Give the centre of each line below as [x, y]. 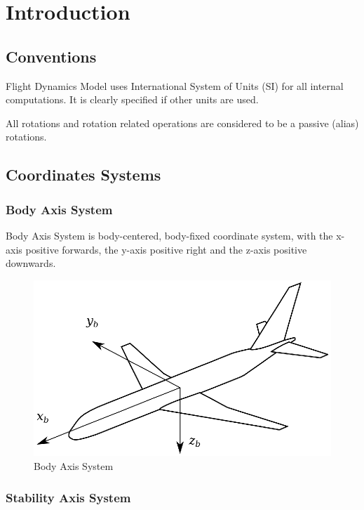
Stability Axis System [68, 497]
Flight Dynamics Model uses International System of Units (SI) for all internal [175, 85]
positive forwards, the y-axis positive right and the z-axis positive [166, 249]
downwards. [31, 263]
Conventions [51, 56]
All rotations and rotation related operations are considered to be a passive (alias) [182, 123]
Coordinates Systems [83, 175]
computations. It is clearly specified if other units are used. [132, 99]
